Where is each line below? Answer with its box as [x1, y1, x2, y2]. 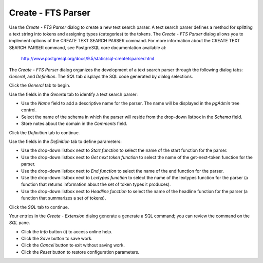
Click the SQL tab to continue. [9, 204, 69, 210]
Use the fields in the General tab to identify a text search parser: [9, 91, 138, 97]
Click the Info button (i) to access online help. [21, 228, 113, 234]
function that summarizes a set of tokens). [21, 195, 106, 201]
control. [21, 107, 37, 113]
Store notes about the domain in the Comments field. [21, 121, 128, 126]
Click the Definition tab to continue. [9, 129, 80, 136]
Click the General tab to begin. [9, 83, 71, 88]
